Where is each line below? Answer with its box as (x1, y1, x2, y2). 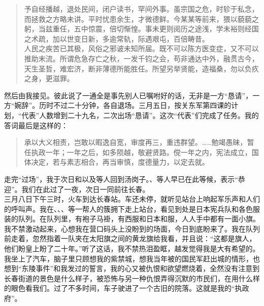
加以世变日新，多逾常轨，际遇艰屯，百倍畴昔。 (52, 33, 209, 44)
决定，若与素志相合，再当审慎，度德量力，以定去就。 (31, 157, 209, 167)
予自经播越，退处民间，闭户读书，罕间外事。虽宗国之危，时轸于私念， (24, 4, 259, 14)
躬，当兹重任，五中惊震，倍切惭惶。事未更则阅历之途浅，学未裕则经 (24, 23, 252, 34)
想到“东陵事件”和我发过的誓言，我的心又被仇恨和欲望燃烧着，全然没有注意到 (4, 263, 260, 274)
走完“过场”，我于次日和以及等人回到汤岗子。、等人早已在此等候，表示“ (4, 173, 238, 184)
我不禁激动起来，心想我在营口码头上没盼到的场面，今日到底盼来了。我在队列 (4, 223, 260, 234)
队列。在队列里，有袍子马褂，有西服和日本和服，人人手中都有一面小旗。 (18, 213, 260, 224)
